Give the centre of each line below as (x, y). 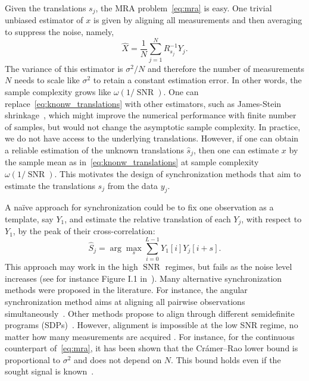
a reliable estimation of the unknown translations (94, 149)
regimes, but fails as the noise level (229, 267)
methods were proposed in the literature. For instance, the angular (126, 290)
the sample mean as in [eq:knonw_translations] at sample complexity (132, 162)
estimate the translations (50, 185)
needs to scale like (47, 80)
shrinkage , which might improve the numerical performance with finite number (151, 115)
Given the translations (46, 8)
